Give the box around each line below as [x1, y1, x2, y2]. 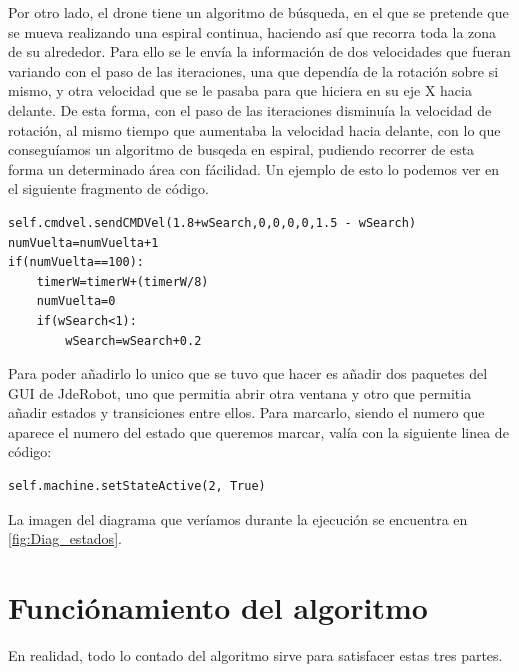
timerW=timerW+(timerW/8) [36, 274, 209, 289]
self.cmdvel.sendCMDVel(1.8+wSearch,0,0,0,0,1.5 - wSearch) [8, 215, 417, 230]
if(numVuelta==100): [8, 255, 145, 270]
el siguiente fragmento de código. [8, 178, 209, 199]
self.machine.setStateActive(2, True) [8, 479, 266, 494]
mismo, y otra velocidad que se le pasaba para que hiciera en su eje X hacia [8, 80, 472, 101]
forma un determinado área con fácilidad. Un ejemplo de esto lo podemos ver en [8, 158, 500, 179]
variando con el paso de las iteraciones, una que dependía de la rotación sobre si [8, 60, 499, 81]
